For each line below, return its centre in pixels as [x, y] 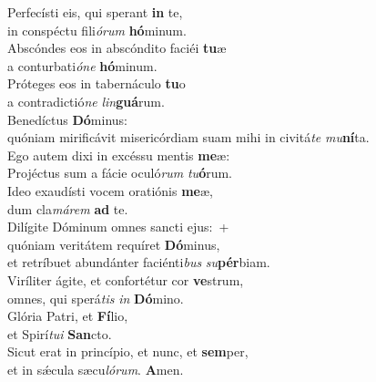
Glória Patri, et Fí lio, [68, 316]
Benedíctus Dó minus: [67, 119]
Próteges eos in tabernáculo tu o [97, 83]
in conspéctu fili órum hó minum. [97, 30]
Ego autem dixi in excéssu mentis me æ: [119, 155]
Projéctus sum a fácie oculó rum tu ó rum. [120, 173]
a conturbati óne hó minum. [82, 65]
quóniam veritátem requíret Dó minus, [114, 244]
